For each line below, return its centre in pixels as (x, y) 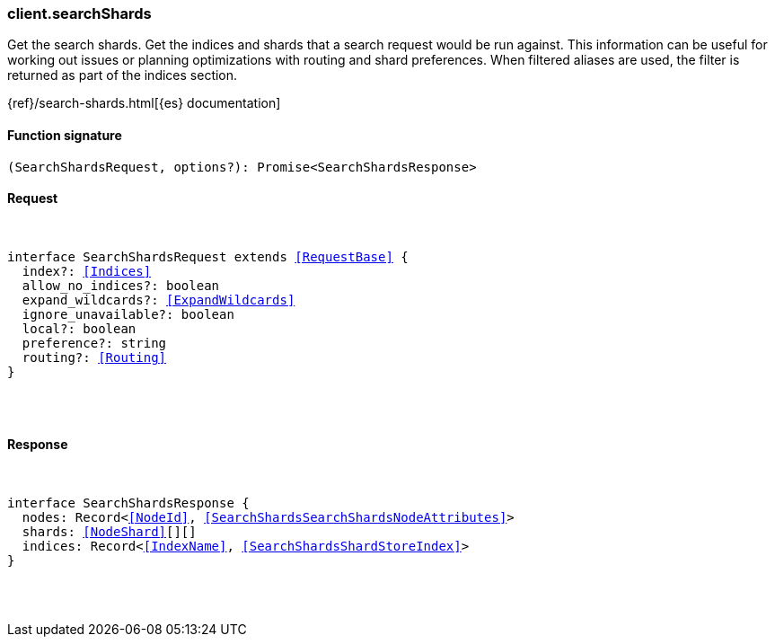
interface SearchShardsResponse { (128, 503)
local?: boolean (79, 328)
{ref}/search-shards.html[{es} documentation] (144, 103)
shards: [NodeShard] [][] (109, 532)
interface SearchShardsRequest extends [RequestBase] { (208, 256)
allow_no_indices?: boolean (121, 285)
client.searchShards (79, 13)
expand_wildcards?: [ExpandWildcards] (159, 300)
